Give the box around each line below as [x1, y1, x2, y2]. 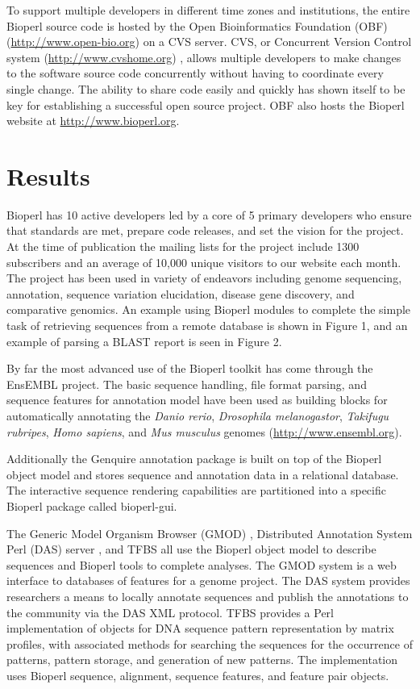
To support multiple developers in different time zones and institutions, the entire [6, 2, 410, 18]
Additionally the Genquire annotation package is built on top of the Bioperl [6, 450, 382, 467]
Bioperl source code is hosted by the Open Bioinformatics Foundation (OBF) [6, 17, 388, 34]
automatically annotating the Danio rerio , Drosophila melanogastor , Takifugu [6, 407, 389, 424]
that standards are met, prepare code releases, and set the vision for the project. [6, 222, 404, 239]
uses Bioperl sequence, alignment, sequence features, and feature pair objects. [6, 666, 389, 683]
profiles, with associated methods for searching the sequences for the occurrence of [6, 635, 413, 652]
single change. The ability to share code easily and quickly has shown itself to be [6, 80, 405, 97]
